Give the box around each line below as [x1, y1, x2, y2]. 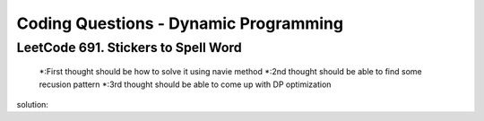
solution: [16, 99, 49, 109]
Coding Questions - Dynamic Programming [16, 13, 344, 33]
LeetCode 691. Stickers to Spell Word [16, 39, 242, 56]
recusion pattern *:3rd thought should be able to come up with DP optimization [39, 79, 332, 90]
